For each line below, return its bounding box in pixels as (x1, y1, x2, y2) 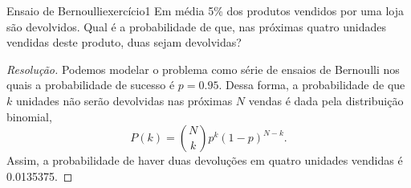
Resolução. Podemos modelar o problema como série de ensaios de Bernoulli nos (6, 60, 400, 77)
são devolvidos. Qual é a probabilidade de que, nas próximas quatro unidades (6, 18, 387, 35)
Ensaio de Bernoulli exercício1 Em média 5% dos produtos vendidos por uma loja (6, 2, 404, 18)
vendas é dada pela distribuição (248, 92, 404, 108)
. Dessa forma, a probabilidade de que (218, 76, 405, 93)
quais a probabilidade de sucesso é (6, 76, 175, 93)
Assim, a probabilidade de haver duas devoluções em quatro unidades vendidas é (6, 152, 403, 169)
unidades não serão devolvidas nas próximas (15, 92, 233, 108)
